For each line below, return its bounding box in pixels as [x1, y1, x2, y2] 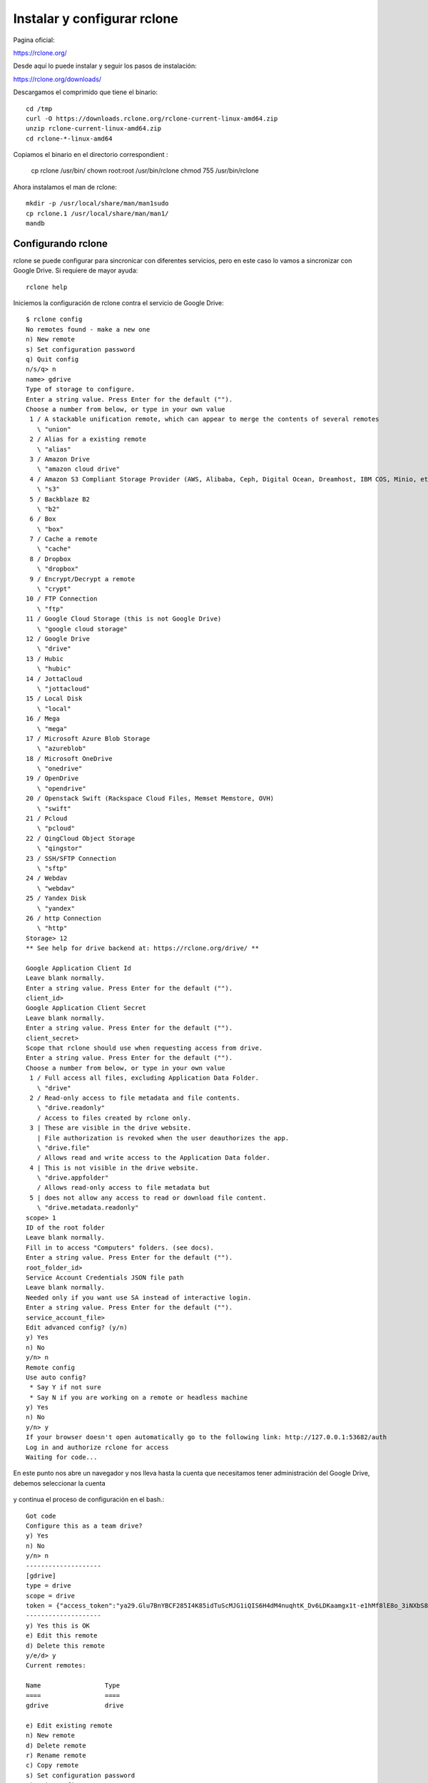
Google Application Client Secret [26, 1004, 146, 1012]
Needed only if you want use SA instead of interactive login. [26, 1293, 252, 1302]
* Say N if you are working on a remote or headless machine [29, 1393, 248, 1401]
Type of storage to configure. [26, 385, 136, 394]
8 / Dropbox [29, 555, 71, 563]
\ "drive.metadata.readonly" [36, 1204, 139, 1212]
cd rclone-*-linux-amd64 [26, 134, 113, 143]
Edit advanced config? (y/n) [26, 1323, 128, 1332]
